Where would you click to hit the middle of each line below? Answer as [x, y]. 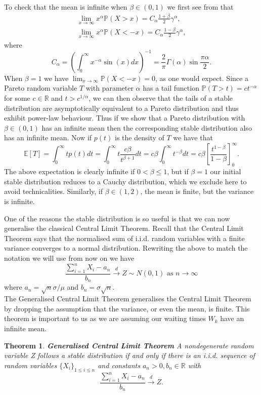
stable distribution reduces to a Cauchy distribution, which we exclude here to [125, 181]
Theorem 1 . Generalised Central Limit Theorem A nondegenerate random [129, 345]
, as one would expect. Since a [202, 78]
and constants [119, 365]
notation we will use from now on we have [69, 258]
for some [17, 98]
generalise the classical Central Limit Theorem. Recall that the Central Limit [124, 228]
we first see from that [200, 7]
